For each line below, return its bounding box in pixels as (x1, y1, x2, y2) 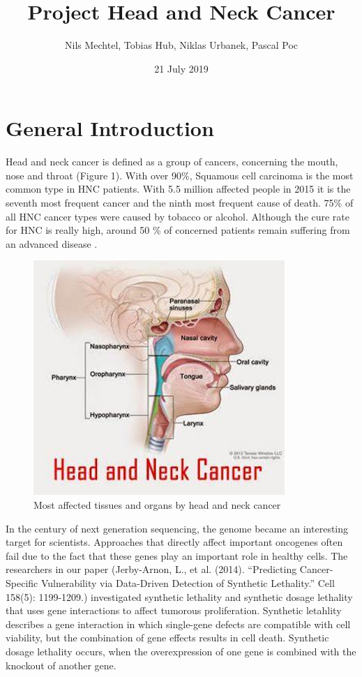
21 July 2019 (154, 61, 209, 75)
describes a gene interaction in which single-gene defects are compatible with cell (6, 616, 351, 631)
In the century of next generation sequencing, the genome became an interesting (6, 521, 349, 535)
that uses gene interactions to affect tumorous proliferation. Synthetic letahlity (6, 603, 342, 618)
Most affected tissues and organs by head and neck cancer (33, 498, 281, 512)
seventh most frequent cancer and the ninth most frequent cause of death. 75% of (6, 195, 354, 210)
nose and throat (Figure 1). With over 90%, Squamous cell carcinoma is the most (6, 168, 354, 182)
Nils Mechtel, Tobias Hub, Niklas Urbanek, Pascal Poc (64, 38, 298, 52)
